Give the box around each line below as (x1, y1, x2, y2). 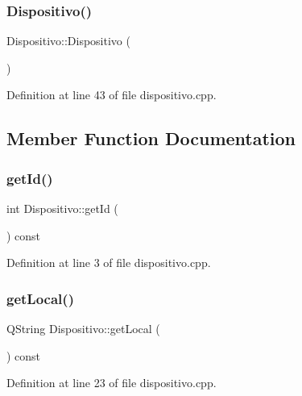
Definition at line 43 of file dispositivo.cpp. (6, 86, 217, 103)
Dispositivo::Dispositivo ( (6, 32, 130, 49)
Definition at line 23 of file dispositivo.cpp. (6, 374, 217, 391)
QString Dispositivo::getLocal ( (6, 320, 160, 336)
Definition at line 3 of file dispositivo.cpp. (6, 254, 211, 271)
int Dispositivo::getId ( (6, 200, 118, 216)
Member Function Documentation (6, 126, 296, 151)
